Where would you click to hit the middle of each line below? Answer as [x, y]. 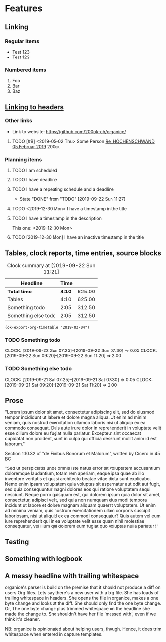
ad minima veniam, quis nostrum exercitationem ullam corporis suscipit [78, 511]
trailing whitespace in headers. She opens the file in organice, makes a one [82, 598]
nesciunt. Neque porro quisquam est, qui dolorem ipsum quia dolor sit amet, [83, 495]
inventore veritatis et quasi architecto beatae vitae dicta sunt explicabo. [78, 479]
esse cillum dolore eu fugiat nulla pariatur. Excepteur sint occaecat [73, 433]
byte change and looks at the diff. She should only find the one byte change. [83, 603]
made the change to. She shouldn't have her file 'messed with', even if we [81, 614]
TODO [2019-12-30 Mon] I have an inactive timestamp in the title [78, 237]
